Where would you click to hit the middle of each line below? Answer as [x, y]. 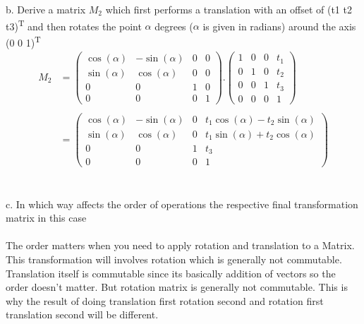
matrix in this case [46, 218]
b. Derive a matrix [46, 9]
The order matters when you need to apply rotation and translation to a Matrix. [180, 245]
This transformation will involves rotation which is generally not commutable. [174, 259]
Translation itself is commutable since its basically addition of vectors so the [171, 273]
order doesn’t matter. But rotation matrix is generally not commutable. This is [177, 287]
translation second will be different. [82, 314]
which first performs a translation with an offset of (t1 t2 [229, 9]
